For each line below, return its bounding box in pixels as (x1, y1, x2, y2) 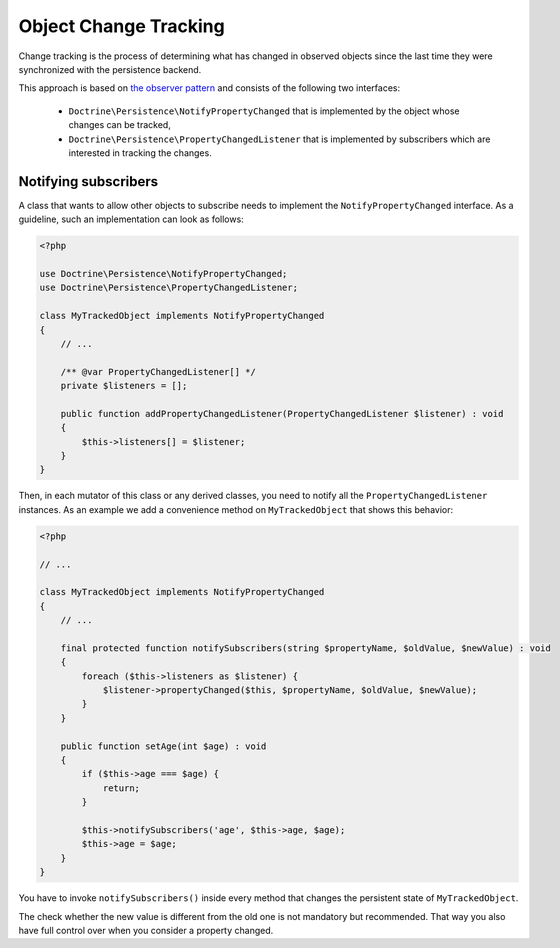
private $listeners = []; (60, 380, 188, 392)
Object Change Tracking (18, 15, 225, 37)
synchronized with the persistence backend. (18, 63, 202, 75)
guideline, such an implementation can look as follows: (18, 213, 244, 225)
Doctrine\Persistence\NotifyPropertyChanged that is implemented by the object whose (68, 105, 460, 117)
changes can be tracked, (68, 119, 172, 131)
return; (102, 782, 140, 794)
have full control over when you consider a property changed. (18, 924, 274, 936)
